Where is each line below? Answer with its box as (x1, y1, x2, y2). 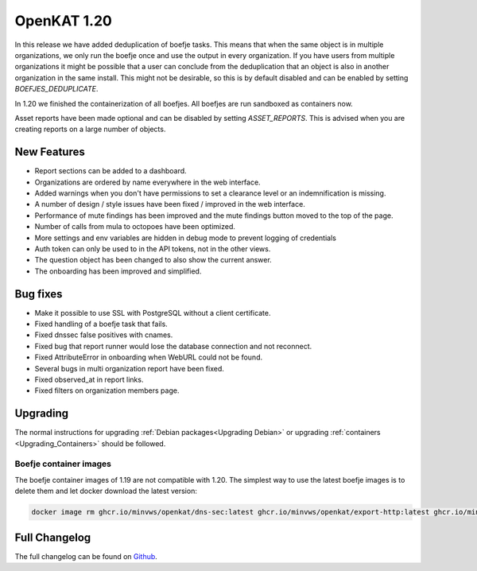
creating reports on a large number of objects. (14, 124, 166, 134)
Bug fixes (14, 287, 63, 301)
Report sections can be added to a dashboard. (34, 166, 187, 176)
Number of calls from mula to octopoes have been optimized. (34, 222, 236, 231)
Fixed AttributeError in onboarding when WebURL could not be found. (34, 352, 262, 362)
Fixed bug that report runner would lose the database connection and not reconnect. (34, 341, 312, 351)
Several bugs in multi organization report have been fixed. (34, 363, 224, 373)
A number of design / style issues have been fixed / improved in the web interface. (34, 200, 305, 209)
